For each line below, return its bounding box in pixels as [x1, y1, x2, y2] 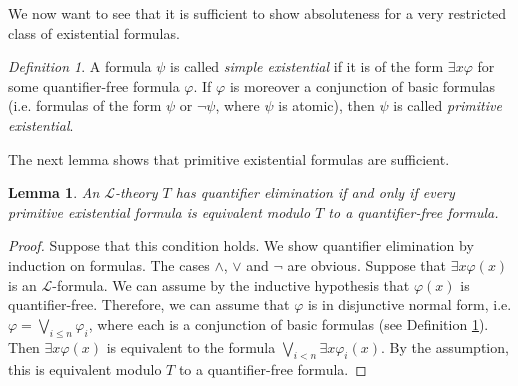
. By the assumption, [381, 336, 509, 357]
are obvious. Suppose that [287, 254, 447, 275]
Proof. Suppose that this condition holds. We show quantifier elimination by [8, 235, 474, 256]
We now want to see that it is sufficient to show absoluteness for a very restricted [8, 3, 507, 23]
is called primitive [393, 95, 502, 116]
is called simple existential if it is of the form [170, 56, 444, 77]
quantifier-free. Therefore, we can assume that [8, 294, 290, 315]
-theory [115, 182, 158, 203]
